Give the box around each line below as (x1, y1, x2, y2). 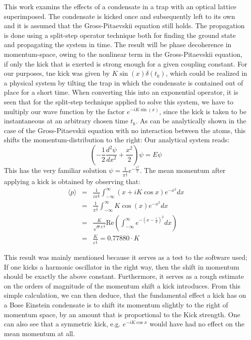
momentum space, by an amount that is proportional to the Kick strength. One (4, 309, 240, 319)
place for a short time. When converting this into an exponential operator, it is (4, 87, 238, 97)
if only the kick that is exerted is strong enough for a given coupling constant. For (4, 58, 248, 68)
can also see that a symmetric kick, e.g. (4, 319, 121, 329)
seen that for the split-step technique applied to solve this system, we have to (4, 96, 234, 106)
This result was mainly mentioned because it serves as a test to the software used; (4, 252, 248, 262)
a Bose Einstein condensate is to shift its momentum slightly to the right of (4, 299, 228, 309)
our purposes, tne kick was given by (4, 68, 110, 78)
